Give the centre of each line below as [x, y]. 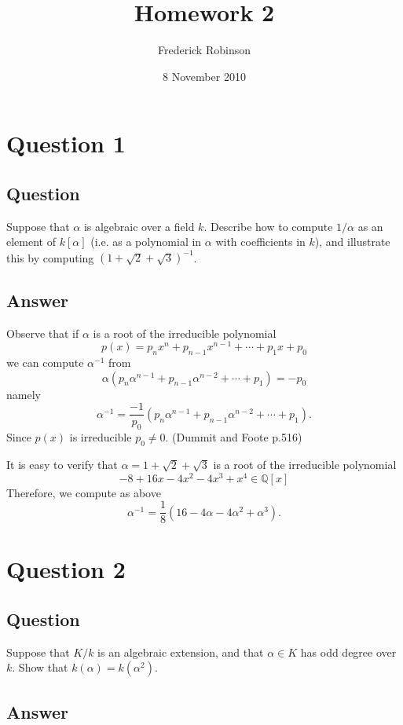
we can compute [45, 362]
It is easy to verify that [62, 464]
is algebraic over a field [139, 226]
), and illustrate [352, 242]
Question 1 [66, 143]
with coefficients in [260, 242]
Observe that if [43, 333]
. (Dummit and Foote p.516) [234, 437]
